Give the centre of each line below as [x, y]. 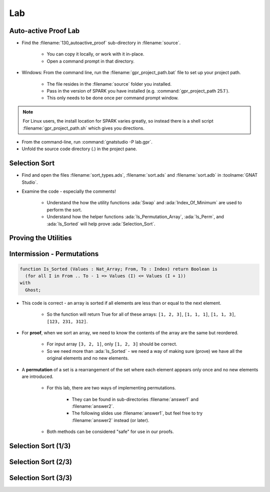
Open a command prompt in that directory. [90, 61]
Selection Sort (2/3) [41, 462]
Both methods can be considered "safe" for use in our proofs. [110, 432]
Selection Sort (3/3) [41, 478]
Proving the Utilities [40, 238]
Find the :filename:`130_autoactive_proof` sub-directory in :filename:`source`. [101, 43]
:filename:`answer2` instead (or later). [110, 420]
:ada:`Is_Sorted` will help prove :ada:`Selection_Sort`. [101, 224]
